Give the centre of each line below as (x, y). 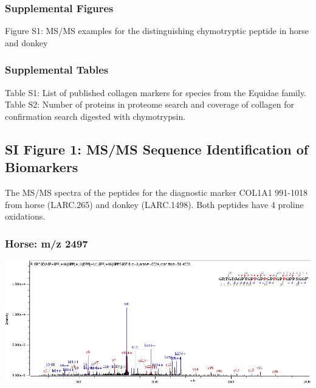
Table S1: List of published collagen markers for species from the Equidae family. (156, 92)
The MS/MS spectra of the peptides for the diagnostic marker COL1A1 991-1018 (156, 192)
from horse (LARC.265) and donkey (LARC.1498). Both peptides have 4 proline (154, 204)
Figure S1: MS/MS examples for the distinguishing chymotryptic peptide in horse (157, 31)
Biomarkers (42, 167)
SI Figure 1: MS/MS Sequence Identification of (157, 149)
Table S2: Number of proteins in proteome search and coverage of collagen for (149, 104)
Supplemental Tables (57, 70)
